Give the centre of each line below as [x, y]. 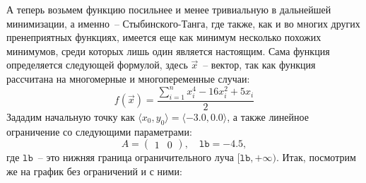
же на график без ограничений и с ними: [94, 171]
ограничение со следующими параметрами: [99, 131]
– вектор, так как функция [259, 65]
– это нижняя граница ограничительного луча [136, 157]
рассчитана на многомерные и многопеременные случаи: [128, 78]
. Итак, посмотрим [316, 157]
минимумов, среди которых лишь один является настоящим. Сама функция [168, 51]
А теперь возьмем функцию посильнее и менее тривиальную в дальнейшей [169, 9]
